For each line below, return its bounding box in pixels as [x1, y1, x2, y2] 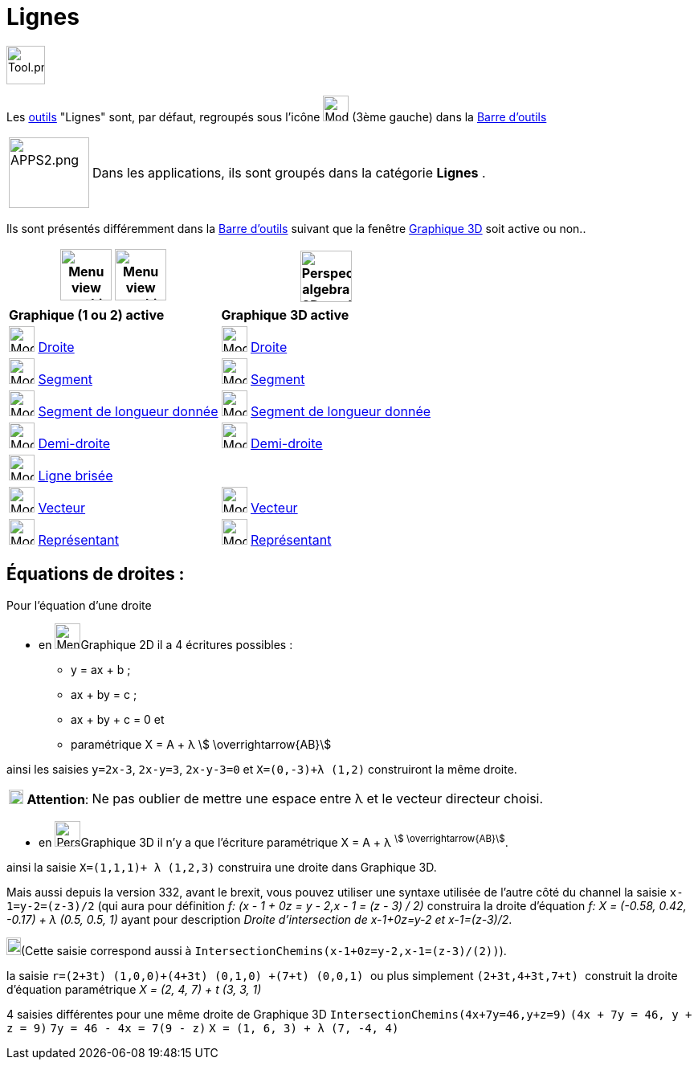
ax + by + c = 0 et [71, 712, 165, 726]
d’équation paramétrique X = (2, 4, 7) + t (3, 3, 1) [6, 982, 262, 996]
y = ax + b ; [71, 662, 131, 676]
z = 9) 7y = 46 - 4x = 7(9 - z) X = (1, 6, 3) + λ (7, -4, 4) [6, 1021, 399, 1035]
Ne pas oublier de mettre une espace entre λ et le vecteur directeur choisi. [92, 790, 544, 807]
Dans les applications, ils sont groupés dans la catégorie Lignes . [92, 164, 486, 181]
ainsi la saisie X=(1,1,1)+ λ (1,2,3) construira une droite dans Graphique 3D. [6, 860, 437, 874]
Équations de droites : [6, 564, 185, 585]
